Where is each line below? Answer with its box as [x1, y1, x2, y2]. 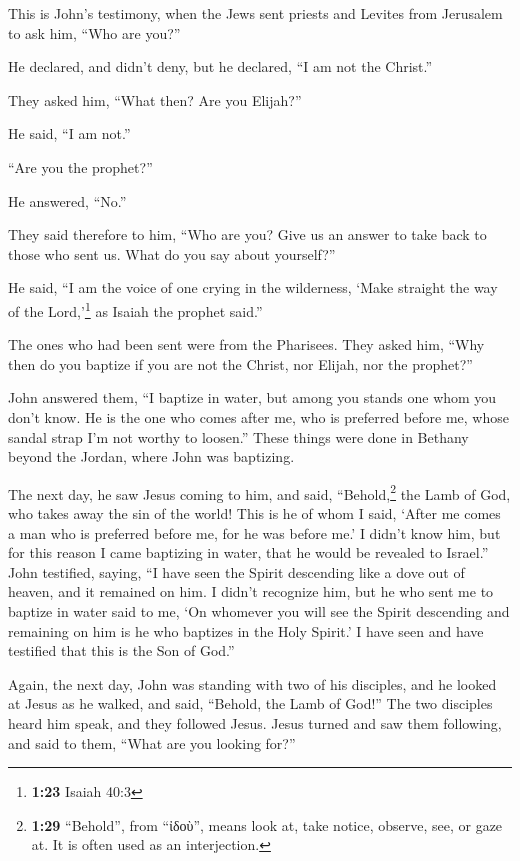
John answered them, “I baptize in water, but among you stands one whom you [8, 387, 497, 408]
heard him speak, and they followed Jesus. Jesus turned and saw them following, [8, 712, 502, 733]
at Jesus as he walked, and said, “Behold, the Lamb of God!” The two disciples [8, 693, 493, 714]
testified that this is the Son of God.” [8, 640, 235, 661]
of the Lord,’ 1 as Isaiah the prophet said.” [8, 297, 263, 321]
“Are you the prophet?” [8, 156, 153, 177]
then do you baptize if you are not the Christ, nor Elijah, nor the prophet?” [8, 353, 473, 374]
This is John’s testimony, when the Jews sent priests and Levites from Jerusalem [8, 3, 503, 23]
